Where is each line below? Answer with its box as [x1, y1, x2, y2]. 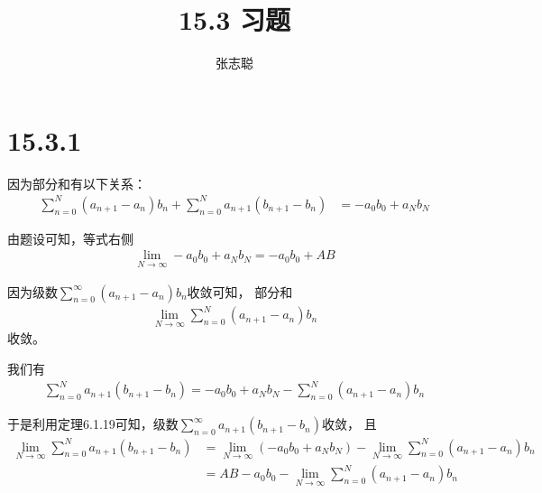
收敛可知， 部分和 [187, 282, 293, 301]
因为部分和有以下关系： [7, 173, 146, 192]
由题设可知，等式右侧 [7, 228, 133, 247]
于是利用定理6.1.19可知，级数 [7, 414, 179, 433]
